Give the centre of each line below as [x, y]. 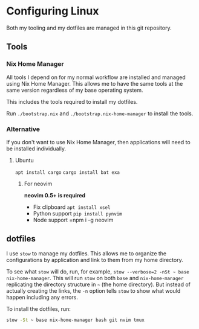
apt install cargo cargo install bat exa [67, 172]
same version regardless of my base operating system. [75, 90]
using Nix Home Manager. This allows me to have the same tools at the [95, 83]
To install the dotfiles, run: [39, 308]
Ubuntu [24, 160]
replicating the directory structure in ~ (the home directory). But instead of [99, 284]
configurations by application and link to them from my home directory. [95, 260]
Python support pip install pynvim [77, 213]
